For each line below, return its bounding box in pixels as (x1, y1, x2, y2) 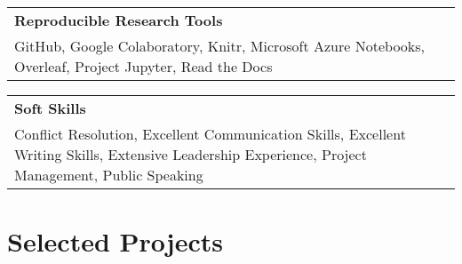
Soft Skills (14, 98, 86, 118)
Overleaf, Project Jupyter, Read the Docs (14, 56, 273, 76)
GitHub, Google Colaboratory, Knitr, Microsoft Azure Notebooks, (14, 36, 426, 56)
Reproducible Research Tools (14, 10, 223, 30)
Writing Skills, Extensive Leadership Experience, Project (14, 144, 367, 164)
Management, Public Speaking (14, 164, 203, 185)
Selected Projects (7, 223, 223, 260)
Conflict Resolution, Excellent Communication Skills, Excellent (14, 124, 406, 144)
